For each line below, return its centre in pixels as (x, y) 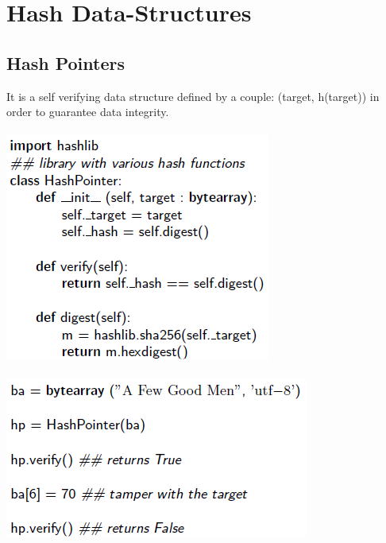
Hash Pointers (66, 62)
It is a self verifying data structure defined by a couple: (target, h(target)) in (193, 96)
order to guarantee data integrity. (88, 112)
